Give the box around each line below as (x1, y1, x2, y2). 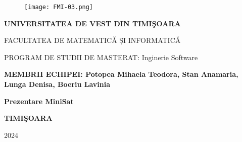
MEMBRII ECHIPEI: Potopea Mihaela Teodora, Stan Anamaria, (4, 69, 238, 79)
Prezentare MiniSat (4, 96, 74, 106)
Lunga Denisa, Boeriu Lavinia (4, 79, 110, 89)
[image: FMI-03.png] (24, 4, 93, 11)
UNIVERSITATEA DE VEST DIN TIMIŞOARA (4, 18, 181, 28)
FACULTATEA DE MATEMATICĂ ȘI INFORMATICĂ (4, 35, 181, 45)
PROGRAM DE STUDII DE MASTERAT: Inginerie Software (4, 52, 198, 62)
